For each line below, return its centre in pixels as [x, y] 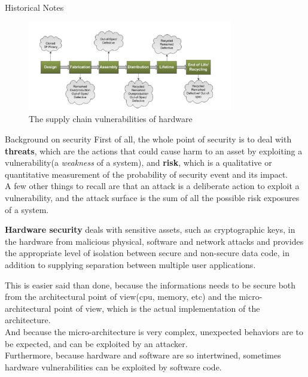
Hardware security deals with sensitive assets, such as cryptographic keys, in [150, 229]
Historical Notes [34, 7]
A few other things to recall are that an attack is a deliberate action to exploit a [152, 186]
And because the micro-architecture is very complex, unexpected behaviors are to [154, 331]
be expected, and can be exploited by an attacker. [96, 343]
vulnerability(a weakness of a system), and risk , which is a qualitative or [138, 162]
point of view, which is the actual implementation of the [157, 308]
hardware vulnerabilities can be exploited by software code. [113, 367]
